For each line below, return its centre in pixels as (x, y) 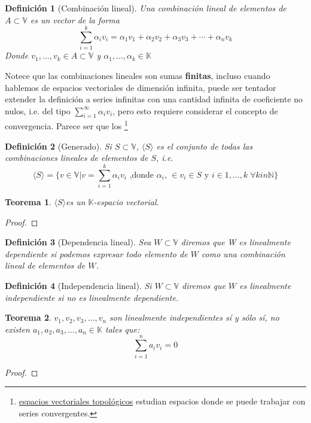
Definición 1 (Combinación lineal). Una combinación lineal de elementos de (146, 8)
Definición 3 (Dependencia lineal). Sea (78, 242)
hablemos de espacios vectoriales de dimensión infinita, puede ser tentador (141, 87)
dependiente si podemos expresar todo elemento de (96, 253)
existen (17, 329)
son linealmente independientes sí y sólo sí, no (194, 317)
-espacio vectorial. (126, 202)
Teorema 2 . (28, 317)
